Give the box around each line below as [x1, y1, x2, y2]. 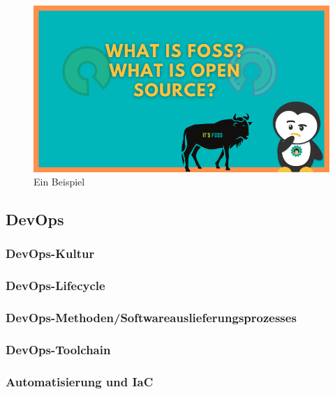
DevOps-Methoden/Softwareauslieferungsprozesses [6, 309, 297, 326]
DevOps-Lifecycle [6, 277, 105, 294]
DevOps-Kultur [6, 245, 95, 262]
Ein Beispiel [33, 174, 85, 189]
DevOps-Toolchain [6, 340, 111, 358]
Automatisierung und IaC [6, 372, 154, 390]
